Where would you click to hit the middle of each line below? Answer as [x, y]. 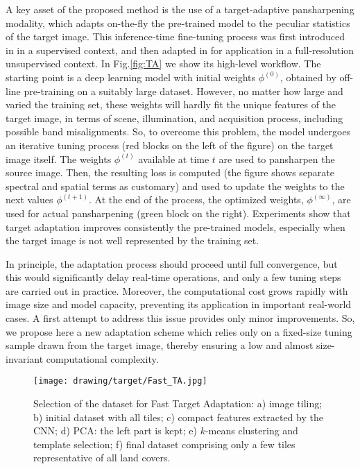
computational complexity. [102, 358]
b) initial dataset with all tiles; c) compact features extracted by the [178, 417]
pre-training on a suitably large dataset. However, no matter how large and [183, 91]
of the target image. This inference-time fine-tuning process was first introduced [175, 36]
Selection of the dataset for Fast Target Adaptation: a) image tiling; [178, 403]
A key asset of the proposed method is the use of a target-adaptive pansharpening [180, 9]
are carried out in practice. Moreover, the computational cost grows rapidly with [177, 290]
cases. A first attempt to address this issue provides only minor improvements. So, [180, 318]
